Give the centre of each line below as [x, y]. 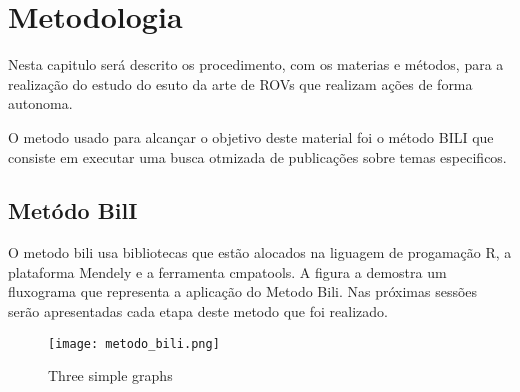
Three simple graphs [110, 375]
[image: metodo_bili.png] [134, 343]
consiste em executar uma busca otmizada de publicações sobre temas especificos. [257, 156]
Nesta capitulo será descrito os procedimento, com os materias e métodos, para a [256, 64]
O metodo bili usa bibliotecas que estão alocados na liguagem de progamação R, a [260, 252]
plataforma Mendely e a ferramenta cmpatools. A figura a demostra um [227, 271]
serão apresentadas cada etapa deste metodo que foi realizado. [198, 311]
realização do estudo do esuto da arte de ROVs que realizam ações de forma [240, 83]
